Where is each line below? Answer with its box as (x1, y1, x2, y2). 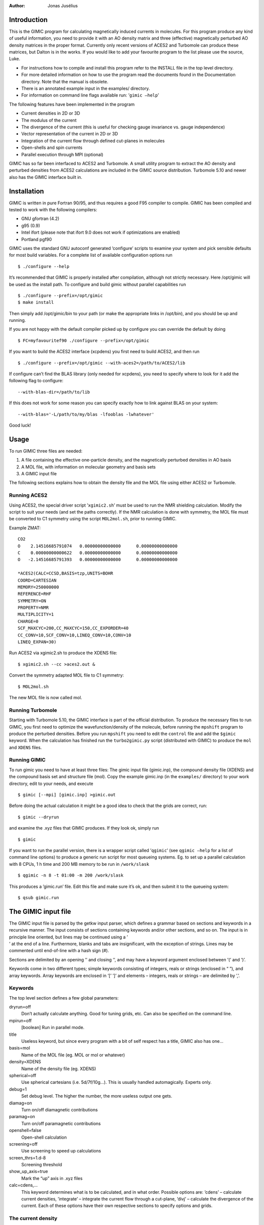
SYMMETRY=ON (18, 598, 46, 604)
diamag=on (9, 1100, 32, 1106)
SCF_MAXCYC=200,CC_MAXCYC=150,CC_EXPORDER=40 (18, 625, 129, 631)
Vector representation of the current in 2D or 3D (21, 131, 118, 137)
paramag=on (9, 1114, 35, 1120)
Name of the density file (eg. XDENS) (21, 1066, 96, 1072)
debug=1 (9, 1086, 27, 1092)
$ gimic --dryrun (18, 814, 59, 820)
